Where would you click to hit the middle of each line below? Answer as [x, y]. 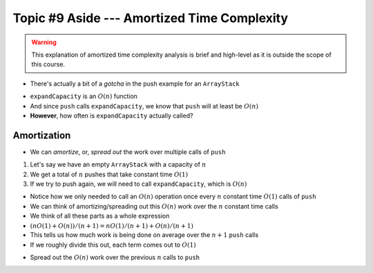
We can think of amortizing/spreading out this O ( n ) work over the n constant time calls [154, 206]
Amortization [42, 135]
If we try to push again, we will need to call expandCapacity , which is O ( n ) [138, 184]
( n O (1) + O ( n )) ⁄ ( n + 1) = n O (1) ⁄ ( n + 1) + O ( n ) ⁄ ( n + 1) [112, 226]
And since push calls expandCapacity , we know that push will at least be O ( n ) [144, 106]
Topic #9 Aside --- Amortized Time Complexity [151, 18]
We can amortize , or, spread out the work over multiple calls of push [128, 151]
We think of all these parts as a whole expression [100, 216]
